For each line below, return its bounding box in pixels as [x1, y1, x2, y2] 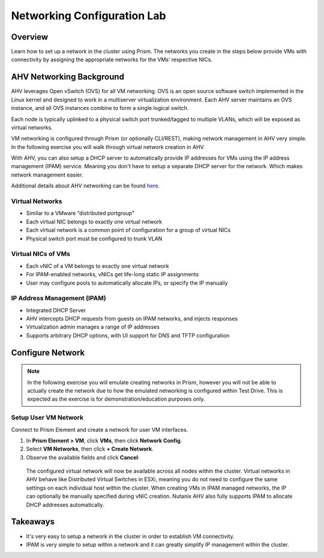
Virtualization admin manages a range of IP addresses [26, 323, 160, 330]
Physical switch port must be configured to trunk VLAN [26, 235, 163, 242]
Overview [11, 32, 49, 42]
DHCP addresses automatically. [26, 501, 104, 508]
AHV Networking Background [11, 72, 124, 82]
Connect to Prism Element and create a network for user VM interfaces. [11, 426, 188, 433]
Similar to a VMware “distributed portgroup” [26, 210, 134, 217]
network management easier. [11, 171, 83, 178]
